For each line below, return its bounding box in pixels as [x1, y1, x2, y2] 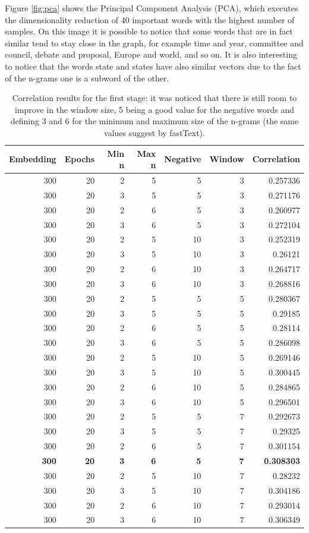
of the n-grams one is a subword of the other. [5, 71, 169, 84]
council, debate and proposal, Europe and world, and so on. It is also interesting [5, 48, 297, 61]
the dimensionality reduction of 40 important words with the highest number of [5, 13, 295, 26]
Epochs [64, 153, 95, 165]
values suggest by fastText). [104, 126, 205, 138]
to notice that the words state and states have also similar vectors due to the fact [5, 59, 301, 72]
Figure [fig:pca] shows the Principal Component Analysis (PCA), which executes [5, 2, 298, 14]
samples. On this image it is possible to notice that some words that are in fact [5, 25, 293, 37]
